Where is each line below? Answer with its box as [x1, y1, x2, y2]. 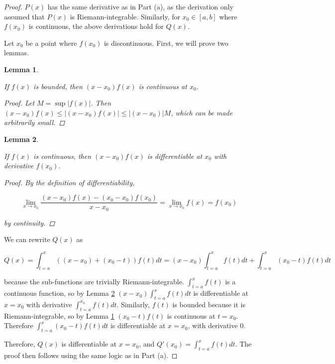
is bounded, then [33, 81, 83, 91]
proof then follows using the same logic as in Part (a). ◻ [4, 350, 178, 360]
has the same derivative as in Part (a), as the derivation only [47, 1, 233, 11]
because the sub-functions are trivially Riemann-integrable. [4, 276, 184, 287]
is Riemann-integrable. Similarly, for [70, 11, 180, 21]
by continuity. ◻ [4, 217, 55, 228]
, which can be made [171, 107, 232, 118]
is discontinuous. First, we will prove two [104, 37, 228, 48]
